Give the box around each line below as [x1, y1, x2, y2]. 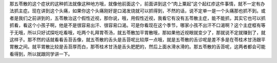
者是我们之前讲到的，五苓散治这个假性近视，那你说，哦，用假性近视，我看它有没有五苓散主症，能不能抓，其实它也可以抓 [9, 15, 266, 21]
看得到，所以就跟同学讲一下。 [9, 51, 73, 57]
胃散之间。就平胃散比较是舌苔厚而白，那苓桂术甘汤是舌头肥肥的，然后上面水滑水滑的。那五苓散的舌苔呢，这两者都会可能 [9, 44, 266, 50]
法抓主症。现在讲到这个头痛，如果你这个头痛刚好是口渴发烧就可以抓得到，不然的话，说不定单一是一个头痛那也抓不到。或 [9, 8, 266, 14]
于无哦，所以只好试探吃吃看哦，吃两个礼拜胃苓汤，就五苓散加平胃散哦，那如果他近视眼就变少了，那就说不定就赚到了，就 [9, 29, 266, 35]
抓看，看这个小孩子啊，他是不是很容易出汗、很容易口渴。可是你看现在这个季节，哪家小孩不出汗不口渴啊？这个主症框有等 [9, 22, 266, 28]
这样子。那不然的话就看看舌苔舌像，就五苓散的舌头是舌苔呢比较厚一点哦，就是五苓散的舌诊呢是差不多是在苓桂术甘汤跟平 [9, 36, 266, 43]
